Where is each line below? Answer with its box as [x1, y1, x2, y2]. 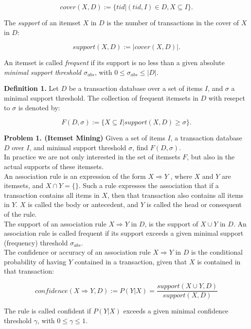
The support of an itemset [4, 17, 81, 27]
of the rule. [4, 208, 37, 219]
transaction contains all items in [4, 190, 100, 200]
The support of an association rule [4, 218, 107, 228]
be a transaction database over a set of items [69, 83, 203, 93]
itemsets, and [4, 180, 44, 190]
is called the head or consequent [146, 199, 242, 209]
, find [132, 142, 148, 152]
